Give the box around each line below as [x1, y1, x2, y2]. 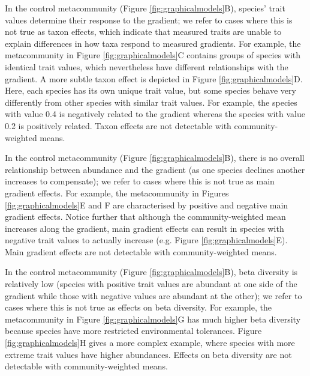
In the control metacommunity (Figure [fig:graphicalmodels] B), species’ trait [5, 2, 285, 14]
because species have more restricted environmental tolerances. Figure [5, 324, 262, 337]
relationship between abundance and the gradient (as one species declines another [5, 163, 305, 175]
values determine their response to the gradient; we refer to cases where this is [5, 13, 293, 26]
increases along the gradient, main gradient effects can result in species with [5, 222, 284, 234]
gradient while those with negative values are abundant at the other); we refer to [5, 289, 302, 302]
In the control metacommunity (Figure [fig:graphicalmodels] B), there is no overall [5, 151, 305, 164]
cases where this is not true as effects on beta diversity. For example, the [5, 301, 272, 314]
